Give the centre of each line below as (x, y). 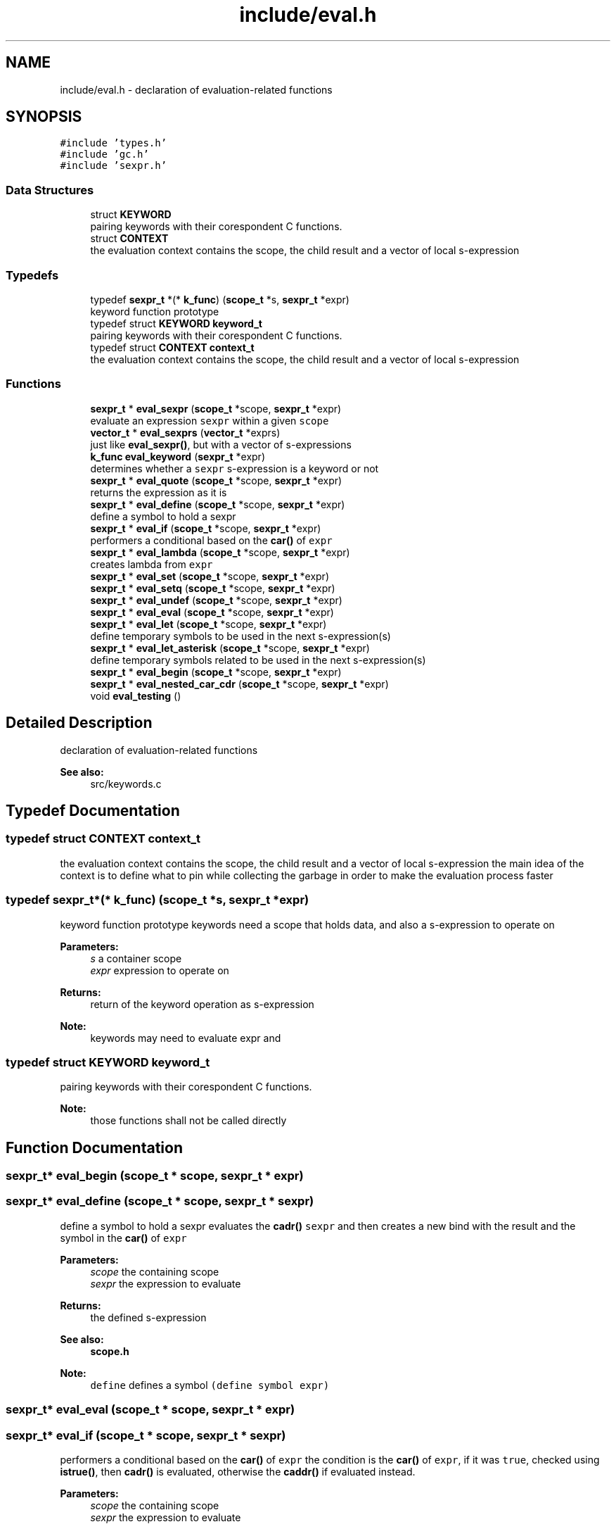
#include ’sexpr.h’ (114, 166)
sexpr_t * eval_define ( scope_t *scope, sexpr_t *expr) (218, 504)
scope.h (110, 1351)
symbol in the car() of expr (123, 1238)
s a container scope (136, 958)
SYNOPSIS (44, 117)
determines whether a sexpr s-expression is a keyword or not (235, 468)
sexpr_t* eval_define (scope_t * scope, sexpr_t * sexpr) (160, 1201)
